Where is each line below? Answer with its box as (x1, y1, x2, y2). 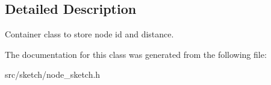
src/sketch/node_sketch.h (5, 68, 101, 81)
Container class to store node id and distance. (5, 28, 174, 40)
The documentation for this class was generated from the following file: (5, 48, 267, 60)
